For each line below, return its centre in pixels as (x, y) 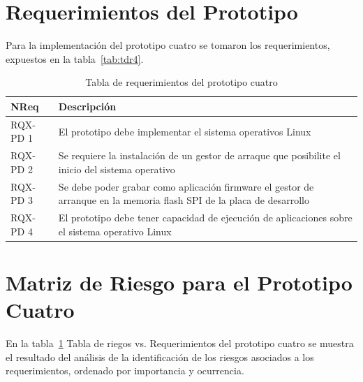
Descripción (87, 106)
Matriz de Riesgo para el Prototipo (179, 282)
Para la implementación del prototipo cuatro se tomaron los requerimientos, (168, 45)
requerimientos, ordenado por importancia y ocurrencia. (125, 370)
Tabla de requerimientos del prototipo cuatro (181, 82)
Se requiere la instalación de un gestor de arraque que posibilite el (199, 155)
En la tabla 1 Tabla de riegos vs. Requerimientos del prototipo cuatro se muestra (180, 343)
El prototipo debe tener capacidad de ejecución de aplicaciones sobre (205, 218)
